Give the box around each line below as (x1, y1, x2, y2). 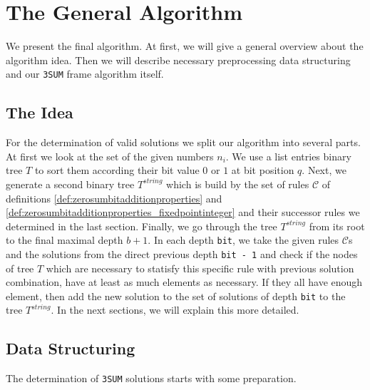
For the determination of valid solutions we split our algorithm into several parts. (6, 135, 361, 150)
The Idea (6, 101, 73, 123)
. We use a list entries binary (225, 148, 351, 163)
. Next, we (302, 163, 346, 178)
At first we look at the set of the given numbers (6, 148, 214, 163)
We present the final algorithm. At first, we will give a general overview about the (6, 39, 364, 53)
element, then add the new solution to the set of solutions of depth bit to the (6, 288, 346, 303)
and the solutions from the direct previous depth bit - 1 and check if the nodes (6, 246, 358, 261)
